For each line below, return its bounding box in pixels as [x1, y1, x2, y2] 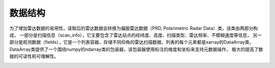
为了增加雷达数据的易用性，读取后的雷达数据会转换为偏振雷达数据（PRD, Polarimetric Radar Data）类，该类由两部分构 [9, 25, 258, 31]
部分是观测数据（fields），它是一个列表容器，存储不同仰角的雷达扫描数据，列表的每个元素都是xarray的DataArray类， [9, 39, 254, 45]
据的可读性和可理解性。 [9, 53, 59, 59]
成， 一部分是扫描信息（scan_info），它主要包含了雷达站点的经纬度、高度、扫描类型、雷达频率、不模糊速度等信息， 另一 [9, 32, 262, 38]
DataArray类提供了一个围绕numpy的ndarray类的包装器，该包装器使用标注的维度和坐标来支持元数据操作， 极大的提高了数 [9, 46, 263, 52]
